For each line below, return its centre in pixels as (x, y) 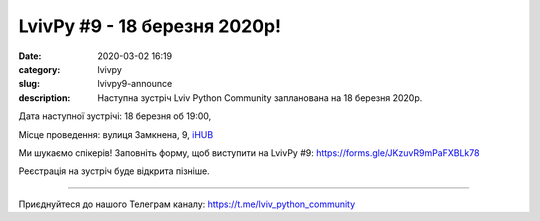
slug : (29, 84)
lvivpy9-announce (135, 84)
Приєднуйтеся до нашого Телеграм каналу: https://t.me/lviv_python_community (187, 204)
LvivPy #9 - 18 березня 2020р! (150, 26)
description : (44, 97)
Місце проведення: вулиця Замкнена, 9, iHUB (116, 134)
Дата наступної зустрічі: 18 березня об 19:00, (115, 116)
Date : (30, 56)
